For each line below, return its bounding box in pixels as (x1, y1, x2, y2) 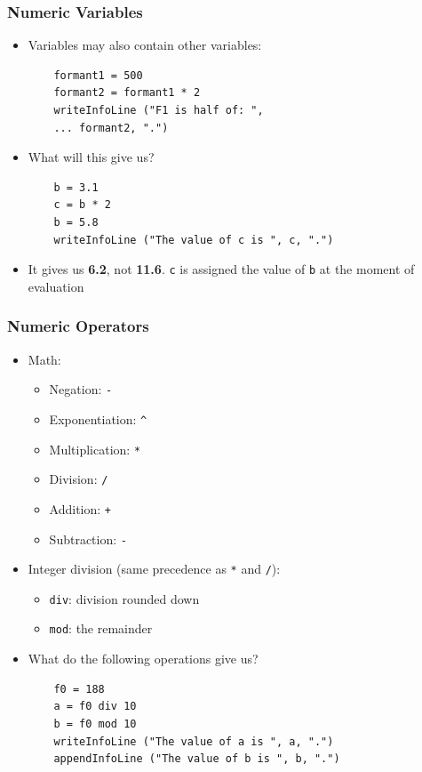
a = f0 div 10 (53, 700, 137, 713)
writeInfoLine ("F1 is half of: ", (53, 104, 264, 117)
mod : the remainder (49, 619, 153, 638)
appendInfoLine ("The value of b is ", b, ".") (53, 752, 340, 766)
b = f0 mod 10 (53, 717, 137, 730)
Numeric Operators (7, 315, 149, 337)
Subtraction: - (49, 529, 127, 548)
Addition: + (49, 499, 112, 518)
